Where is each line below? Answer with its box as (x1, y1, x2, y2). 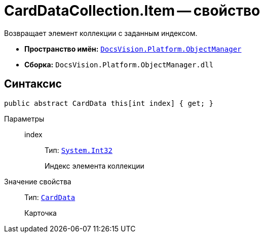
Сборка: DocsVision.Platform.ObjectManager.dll (24, 60, 214, 69)
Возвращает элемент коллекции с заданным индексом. (4, 28, 198, 37)
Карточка (24, 208, 57, 217)
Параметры (4, 114, 45, 123)
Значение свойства (4, 177, 71, 186)
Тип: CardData (24, 192, 76, 202)
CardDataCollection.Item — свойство (4, 2, 260, 19)
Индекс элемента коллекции (45, 161, 144, 170)
